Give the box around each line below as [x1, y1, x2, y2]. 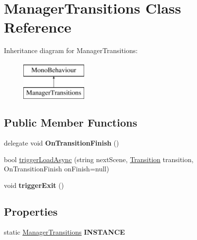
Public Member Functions [4, 115, 137, 130]
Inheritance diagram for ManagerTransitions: [4, 45, 138, 55]
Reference [4, 17, 72, 37]
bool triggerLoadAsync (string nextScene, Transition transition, [4, 154, 194, 164]
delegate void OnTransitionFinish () [4, 138, 119, 148]
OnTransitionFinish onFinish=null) [4, 164, 109, 174]
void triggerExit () [4, 180, 64, 190]
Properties [4, 204, 58, 219]
